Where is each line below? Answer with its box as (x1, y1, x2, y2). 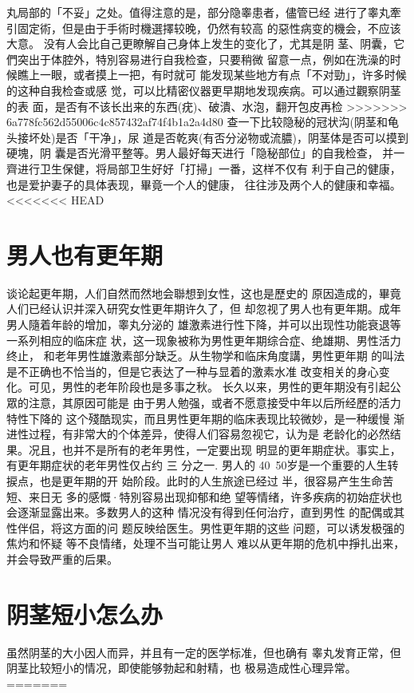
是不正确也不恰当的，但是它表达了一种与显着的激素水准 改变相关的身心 (6, 362, 379, 379)
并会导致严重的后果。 (6, 550, 118, 567)
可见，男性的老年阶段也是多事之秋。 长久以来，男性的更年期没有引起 (28, 378, 390, 395)
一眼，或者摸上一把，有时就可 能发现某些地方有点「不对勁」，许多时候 (39, 66, 407, 83)
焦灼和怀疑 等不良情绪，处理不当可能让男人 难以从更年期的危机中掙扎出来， (6, 535, 405, 552)
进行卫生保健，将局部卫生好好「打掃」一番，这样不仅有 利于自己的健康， (17, 160, 401, 176)
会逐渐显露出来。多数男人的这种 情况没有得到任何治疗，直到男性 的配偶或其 (6, 504, 405, 521)
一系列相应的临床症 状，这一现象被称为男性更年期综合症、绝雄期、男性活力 (6, 331, 401, 348)
